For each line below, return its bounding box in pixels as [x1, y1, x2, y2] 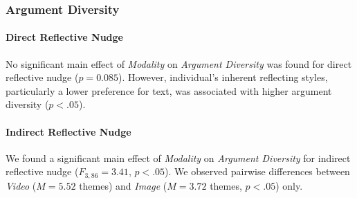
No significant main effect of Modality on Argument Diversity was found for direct [6, 56, 352, 71]
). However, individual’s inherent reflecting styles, [118, 70, 328, 84]
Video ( [6, 178, 37, 192]
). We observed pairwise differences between [165, 164, 350, 179]
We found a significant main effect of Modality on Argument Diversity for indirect [6, 150, 351, 165]
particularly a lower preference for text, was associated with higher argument [6, 83, 332, 98]
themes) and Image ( [79, 178, 167, 192]
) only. [275, 178, 303, 192]
